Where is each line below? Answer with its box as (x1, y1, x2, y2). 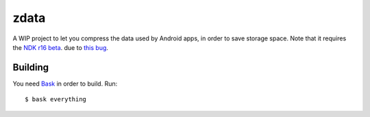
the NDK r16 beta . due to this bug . (12, 43, 109, 51)
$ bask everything (25, 96, 87, 103)
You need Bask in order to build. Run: (12, 79, 118, 88)
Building (12, 62, 49, 73)
